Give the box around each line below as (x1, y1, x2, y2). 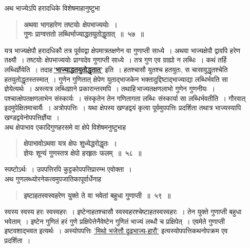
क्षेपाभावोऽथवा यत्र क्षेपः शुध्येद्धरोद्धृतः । (23, 138, 117, 148)
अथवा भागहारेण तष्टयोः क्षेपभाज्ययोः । (23, 19, 117, 29)
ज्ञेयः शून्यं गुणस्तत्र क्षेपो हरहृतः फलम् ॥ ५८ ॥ (23, 147, 141, 158)
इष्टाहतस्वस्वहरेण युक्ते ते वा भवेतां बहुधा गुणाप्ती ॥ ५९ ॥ (23, 190, 171, 200)
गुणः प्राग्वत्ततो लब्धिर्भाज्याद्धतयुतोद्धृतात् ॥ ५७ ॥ (23, 29, 144, 39)
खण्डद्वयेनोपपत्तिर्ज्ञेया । (4, 112, 60, 122)
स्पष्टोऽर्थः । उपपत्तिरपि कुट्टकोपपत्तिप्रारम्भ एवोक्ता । (4, 164, 132, 174)
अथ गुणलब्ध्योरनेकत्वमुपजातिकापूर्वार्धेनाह (4, 173, 101, 184)
